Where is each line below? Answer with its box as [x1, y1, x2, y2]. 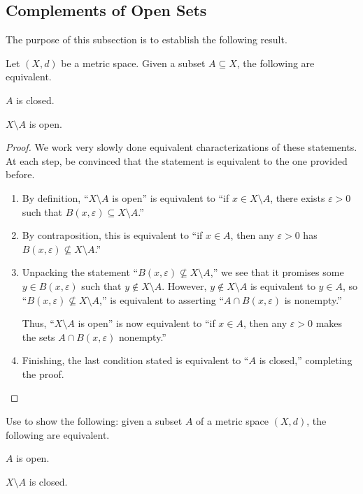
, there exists [270, 190, 325, 205]
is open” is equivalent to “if [112, 190, 229, 205]
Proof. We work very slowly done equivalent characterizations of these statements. [6, 140, 357, 154]
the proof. [22, 366, 64, 381]
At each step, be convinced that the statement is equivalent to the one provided [6, 153, 348, 168]
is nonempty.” [284, 292, 342, 307]
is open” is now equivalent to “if [78, 316, 215, 330]
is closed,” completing [259, 353, 353, 368]
